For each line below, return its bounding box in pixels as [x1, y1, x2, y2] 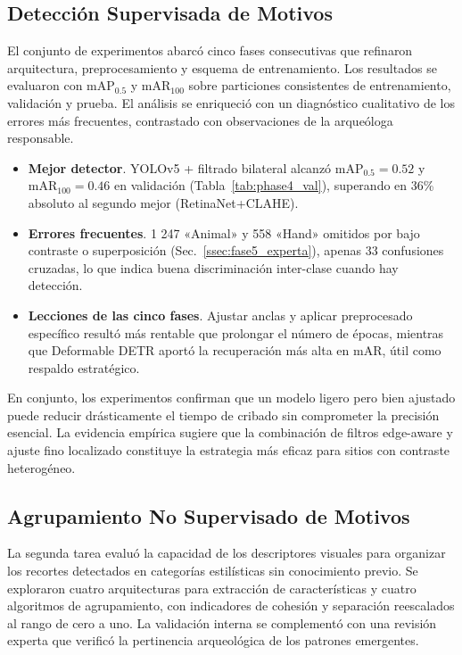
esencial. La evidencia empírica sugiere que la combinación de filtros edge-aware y [7, 423, 453, 442]
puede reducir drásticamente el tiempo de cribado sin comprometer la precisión [7, 405, 440, 424]
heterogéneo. [7, 458, 76, 477]
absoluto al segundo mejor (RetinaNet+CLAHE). [28, 193, 299, 211]
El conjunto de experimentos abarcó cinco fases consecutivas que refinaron [7, 41, 413, 60]
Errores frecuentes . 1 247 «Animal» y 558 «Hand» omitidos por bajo [28, 223, 420, 242]
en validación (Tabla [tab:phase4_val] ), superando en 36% [113, 176, 434, 195]
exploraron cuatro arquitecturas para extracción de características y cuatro [7, 578, 417, 597]
